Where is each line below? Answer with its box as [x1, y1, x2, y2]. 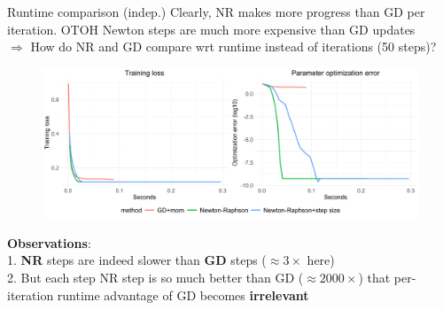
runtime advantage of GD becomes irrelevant [57, 285, 309, 304]
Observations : [7, 233, 91, 252]
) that [358, 267, 391, 286]
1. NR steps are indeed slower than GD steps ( [7, 251, 267, 269]
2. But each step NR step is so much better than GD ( [7, 267, 304, 286]
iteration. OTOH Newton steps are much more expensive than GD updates [7, 19, 416, 38]
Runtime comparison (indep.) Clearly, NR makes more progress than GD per [7, 3, 425, 20]
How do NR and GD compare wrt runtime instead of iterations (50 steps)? [30, 37, 437, 56]
